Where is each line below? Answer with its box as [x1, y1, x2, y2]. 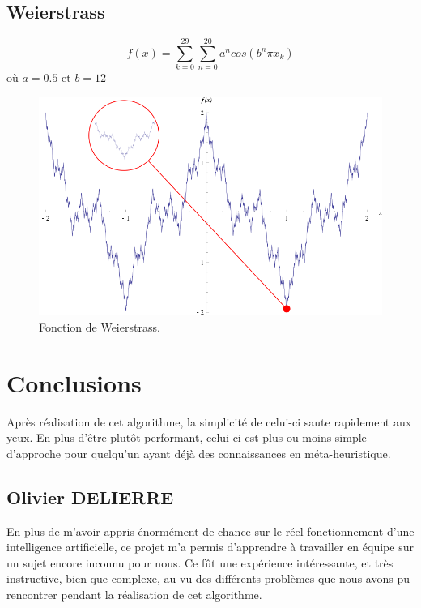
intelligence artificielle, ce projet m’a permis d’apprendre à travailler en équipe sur [6, 538, 414, 555]
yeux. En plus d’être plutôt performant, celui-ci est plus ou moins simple [6, 429, 367, 446]
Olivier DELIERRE [6, 484, 174, 509]
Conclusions [6, 366, 142, 399]
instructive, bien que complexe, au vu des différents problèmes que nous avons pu [6, 570, 410, 587]
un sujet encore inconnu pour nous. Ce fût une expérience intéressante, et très [6, 554, 393, 571]
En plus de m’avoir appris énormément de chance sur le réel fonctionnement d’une [6, 522, 415, 539]
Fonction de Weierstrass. [39, 318, 160, 335]
